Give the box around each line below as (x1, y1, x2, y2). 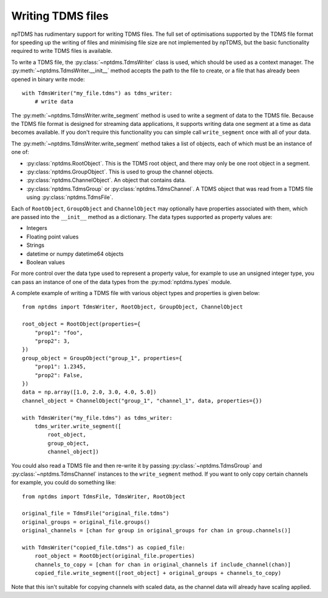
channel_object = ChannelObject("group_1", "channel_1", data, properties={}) (22, 397, 262, 404)
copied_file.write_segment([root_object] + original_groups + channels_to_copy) (34, 569, 282, 577)
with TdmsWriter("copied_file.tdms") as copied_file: (22, 544, 185, 551)
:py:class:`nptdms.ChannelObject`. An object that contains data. (26, 176, 186, 184)
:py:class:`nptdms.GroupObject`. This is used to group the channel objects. (26, 168, 214, 176)
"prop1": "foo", (34, 329, 83, 336)
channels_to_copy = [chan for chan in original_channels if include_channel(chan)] (34, 561, 292, 568)
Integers (26, 224, 48, 232)
